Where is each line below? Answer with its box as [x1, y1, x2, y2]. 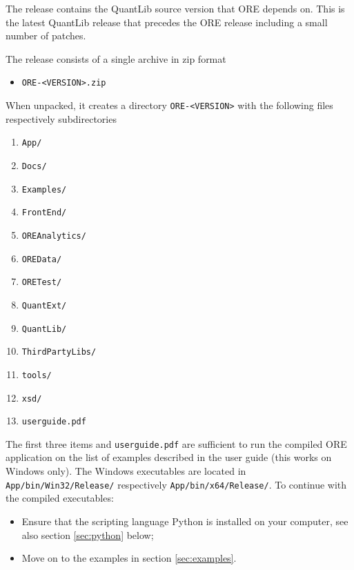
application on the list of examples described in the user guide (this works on [6, 450, 332, 464]
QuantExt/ [21, 300, 67, 311]
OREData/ [21, 254, 62, 264]
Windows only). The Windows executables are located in [6, 464, 246, 478]
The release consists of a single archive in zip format [6, 51, 226, 66]
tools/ [21, 370, 52, 380]
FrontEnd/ [21, 208, 67, 218]
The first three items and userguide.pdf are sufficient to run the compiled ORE [6, 436, 347, 451]
